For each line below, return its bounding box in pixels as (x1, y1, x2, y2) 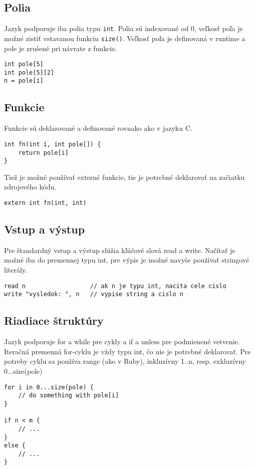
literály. (4, 265, 27, 275)
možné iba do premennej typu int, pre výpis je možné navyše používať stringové (4, 255, 249, 265)
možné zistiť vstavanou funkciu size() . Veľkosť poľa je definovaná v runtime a (4, 33, 245, 43)
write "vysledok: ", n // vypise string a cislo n (4, 291, 183, 298)
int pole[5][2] (4, 69, 55, 76)
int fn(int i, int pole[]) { (4, 140, 101, 148)
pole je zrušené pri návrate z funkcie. (4, 43, 117, 53)
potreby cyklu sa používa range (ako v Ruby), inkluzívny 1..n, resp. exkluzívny (4, 356, 246, 366)
